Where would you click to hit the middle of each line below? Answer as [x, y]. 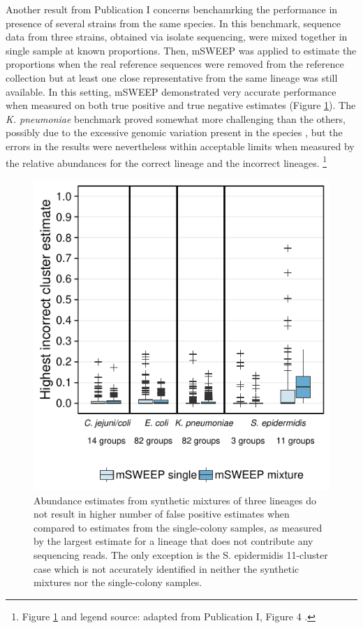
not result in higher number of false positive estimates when [162, 514]
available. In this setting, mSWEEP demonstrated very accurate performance [171, 91]
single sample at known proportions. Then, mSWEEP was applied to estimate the [181, 50]
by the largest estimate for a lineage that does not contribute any [173, 541]
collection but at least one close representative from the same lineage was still [172, 77]
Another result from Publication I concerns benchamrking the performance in [172, 9]
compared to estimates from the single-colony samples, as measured [178, 527]
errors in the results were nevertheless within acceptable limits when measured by [180, 146]
